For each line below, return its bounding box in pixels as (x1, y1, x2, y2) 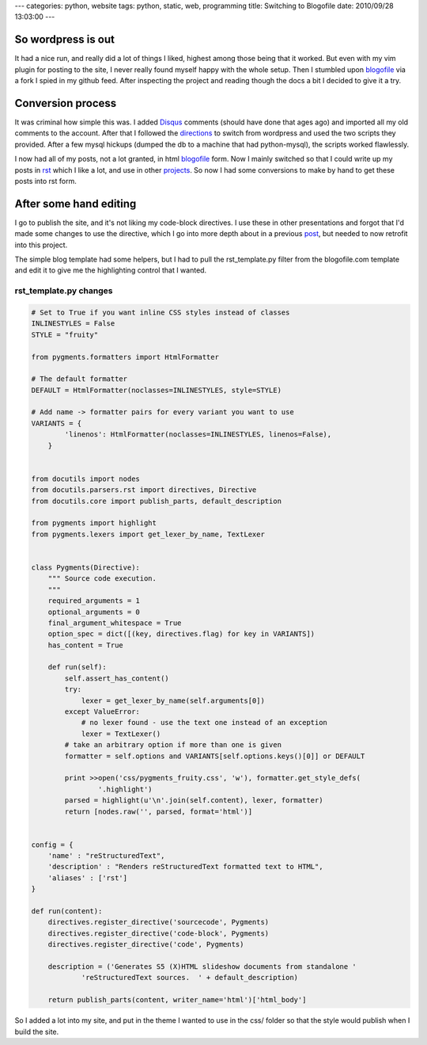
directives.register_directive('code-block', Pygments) (47, 929, 270, 938)
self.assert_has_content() (64, 673, 169, 683)
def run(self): (47, 662, 107, 672)
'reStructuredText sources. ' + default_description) (81, 973, 299, 982)
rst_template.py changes (14, 285, 113, 296)
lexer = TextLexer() (81, 729, 161, 738)
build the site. (14, 1027, 59, 1036)
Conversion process (14, 96, 117, 110)
